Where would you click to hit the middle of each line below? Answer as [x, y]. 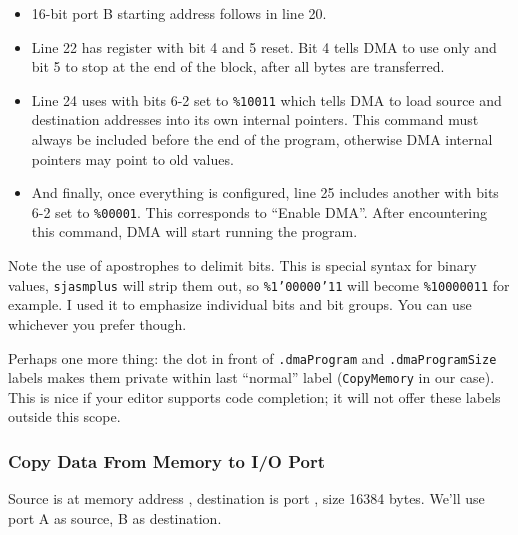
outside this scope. [64, 416]
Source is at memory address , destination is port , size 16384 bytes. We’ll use [246, 498]
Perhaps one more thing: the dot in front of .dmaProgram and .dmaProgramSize [252, 357]
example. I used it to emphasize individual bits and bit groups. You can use [240, 304]
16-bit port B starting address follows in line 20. [179, 13]
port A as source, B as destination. [115, 517]
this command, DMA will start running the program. [194, 231]
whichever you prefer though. [97, 323]
